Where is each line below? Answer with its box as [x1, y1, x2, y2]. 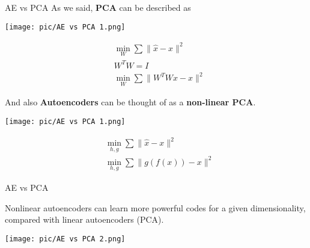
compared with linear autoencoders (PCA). [5, 213, 164, 226]
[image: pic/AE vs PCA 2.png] [5, 234, 126, 243]
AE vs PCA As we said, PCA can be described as [5, 1, 191, 13]
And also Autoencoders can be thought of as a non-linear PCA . [5, 96, 256, 108]
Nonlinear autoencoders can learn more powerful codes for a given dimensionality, [5, 201, 306, 214]
